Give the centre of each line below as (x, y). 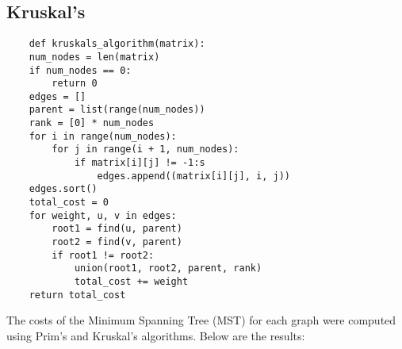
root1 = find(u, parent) (117, 229)
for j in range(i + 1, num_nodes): (145, 150)
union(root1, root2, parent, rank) (168, 268)
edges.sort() (63, 189)
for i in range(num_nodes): (103, 136)
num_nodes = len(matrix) (94, 57)
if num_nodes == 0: (80, 70)
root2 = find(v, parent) (117, 242)
